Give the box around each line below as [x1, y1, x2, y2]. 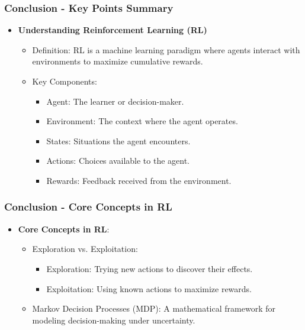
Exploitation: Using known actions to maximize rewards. [46, 282, 252, 295]
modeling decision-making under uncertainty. [32, 313, 195, 326]
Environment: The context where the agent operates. [46, 115, 238, 127]
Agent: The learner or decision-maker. [46, 95, 184, 107]
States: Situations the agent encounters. [46, 134, 191, 147]
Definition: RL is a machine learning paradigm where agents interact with [32, 43, 300, 56]
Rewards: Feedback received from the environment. [46, 174, 232, 186]
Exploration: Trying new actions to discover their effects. [46, 262, 253, 274]
